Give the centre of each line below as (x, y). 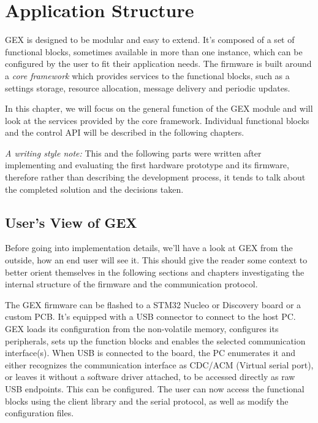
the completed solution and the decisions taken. (94, 189)
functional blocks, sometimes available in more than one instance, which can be (154, 51)
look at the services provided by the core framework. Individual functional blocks (157, 120)
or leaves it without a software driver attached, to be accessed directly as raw (150, 377)
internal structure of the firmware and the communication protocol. (131, 284)
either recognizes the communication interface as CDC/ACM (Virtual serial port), (159, 364)
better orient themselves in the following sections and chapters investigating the (155, 272)
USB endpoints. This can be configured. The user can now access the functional (155, 388)
